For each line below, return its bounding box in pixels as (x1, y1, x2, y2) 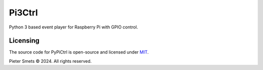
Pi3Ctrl (9, 7, 38, 18)
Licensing (9, 37, 40, 45)
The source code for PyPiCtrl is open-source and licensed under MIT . (9, 49, 149, 55)
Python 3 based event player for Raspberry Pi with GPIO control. (9, 24, 138, 30)
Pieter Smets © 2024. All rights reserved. (9, 58, 92, 64)
